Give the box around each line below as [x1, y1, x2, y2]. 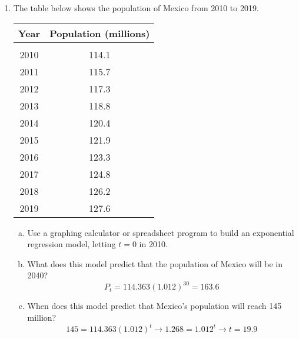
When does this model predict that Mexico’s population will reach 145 [27, 300, 282, 312]
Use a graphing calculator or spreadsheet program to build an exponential [27, 226, 294, 238]
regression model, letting [27, 238, 116, 250]
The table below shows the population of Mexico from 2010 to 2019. [13, 2, 259, 14]
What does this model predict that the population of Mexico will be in [27, 257, 283, 270]
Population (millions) [49, 26, 150, 40]
